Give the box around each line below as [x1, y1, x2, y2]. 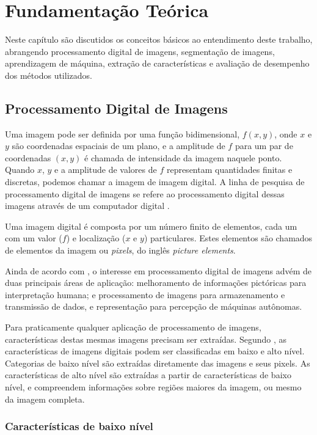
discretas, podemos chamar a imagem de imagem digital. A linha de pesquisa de [5, 175, 305, 188]
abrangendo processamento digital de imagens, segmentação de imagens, [5, 45, 275, 57]
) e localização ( [66, 232, 126, 244]
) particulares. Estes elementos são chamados [144, 232, 313, 244]
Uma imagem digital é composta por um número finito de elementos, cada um [5, 219, 297, 232]
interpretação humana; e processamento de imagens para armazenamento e [5, 288, 285, 301]
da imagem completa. [5, 392, 85, 405]
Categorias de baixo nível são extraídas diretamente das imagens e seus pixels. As [5, 356, 310, 369]
